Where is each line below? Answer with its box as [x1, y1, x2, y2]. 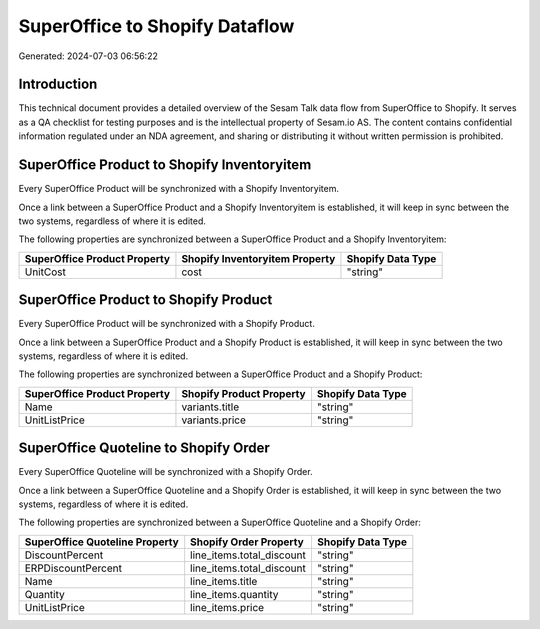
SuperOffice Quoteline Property [24, 535, 179, 549]
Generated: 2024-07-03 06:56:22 [18, 50, 159, 62]
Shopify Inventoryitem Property [181, 251, 336, 265]
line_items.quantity [190, 587, 279, 601]
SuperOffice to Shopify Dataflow [18, 15, 295, 37]
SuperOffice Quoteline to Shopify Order [18, 440, 270, 457]
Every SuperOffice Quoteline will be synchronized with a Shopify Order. [18, 466, 314, 478]
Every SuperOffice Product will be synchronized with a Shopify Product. [18, 318, 315, 330]
